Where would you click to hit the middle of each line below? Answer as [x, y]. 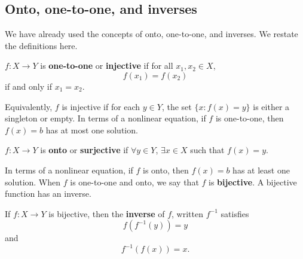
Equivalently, [29, 106]
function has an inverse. [48, 194]
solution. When [33, 182]
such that [207, 150]
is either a [271, 106]
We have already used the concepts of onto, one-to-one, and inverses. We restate [151, 34]
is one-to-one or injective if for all [107, 65]
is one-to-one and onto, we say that [134, 182]
